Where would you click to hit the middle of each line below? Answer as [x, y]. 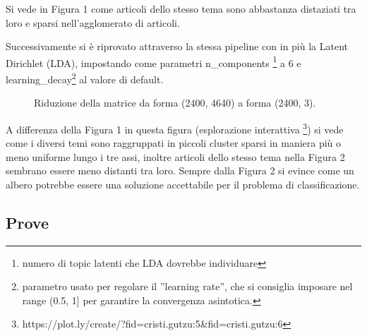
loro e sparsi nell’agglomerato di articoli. [93, 22]
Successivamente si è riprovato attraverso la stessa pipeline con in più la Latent [177, 46]
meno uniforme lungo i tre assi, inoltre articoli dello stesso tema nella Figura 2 [175, 156]
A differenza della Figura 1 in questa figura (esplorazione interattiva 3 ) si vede [175, 128]
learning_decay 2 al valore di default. [85, 78]
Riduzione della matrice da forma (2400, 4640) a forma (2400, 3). [175, 103]
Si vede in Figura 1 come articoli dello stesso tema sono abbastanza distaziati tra [181, 8]
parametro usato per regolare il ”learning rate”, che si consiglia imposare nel [187, 286]
